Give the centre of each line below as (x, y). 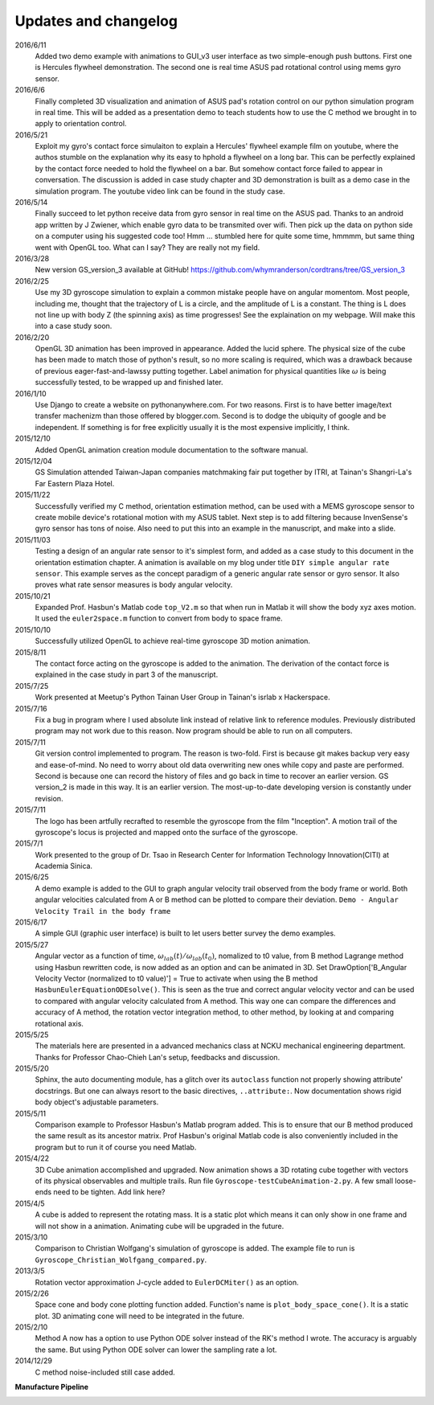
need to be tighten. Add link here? (109, 1192)
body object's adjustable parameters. (97, 1102)
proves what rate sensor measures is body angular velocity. (134, 585)
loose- (406, 1181)
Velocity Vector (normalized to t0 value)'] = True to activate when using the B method (176, 978)
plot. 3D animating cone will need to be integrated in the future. (140, 1316)
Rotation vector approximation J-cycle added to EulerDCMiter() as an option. (167, 1282)
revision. (49, 798)
